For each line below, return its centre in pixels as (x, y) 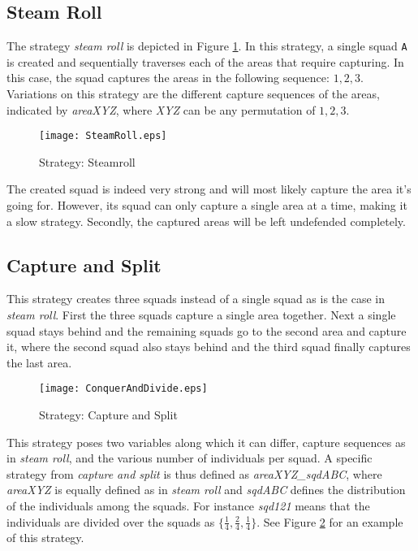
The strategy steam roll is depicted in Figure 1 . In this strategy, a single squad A (207, 46)
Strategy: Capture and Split (108, 415)
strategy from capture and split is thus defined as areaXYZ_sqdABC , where (194, 473)
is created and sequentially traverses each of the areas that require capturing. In (205, 61)
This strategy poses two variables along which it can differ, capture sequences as (206, 442)
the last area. (39, 362)
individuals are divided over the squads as (111, 521)
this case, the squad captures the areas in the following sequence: (168, 78)
